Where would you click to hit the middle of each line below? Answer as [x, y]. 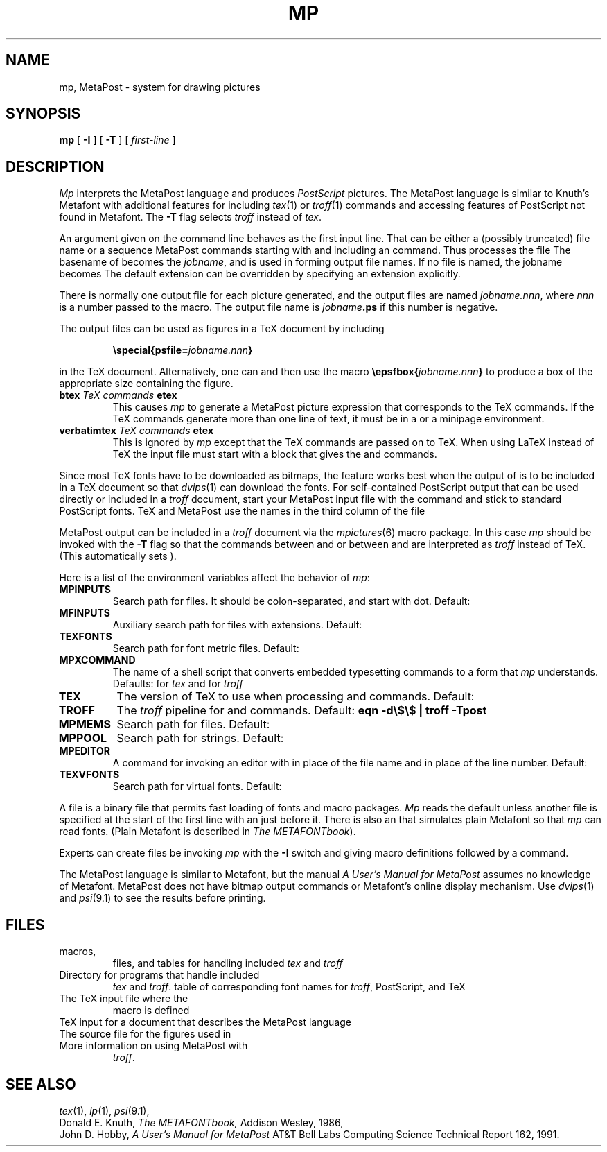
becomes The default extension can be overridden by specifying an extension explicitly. [260, 274]
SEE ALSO [41, 1084]
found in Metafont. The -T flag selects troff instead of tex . [191, 217]
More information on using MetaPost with [153, 1046]
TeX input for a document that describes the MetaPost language [205, 1022]
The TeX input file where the [124, 999]
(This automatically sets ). [118, 556]
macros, [78, 952]
